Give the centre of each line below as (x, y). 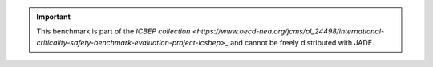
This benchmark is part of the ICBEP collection (113, 31)
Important (54, 17)
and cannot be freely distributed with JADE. (302, 42)
